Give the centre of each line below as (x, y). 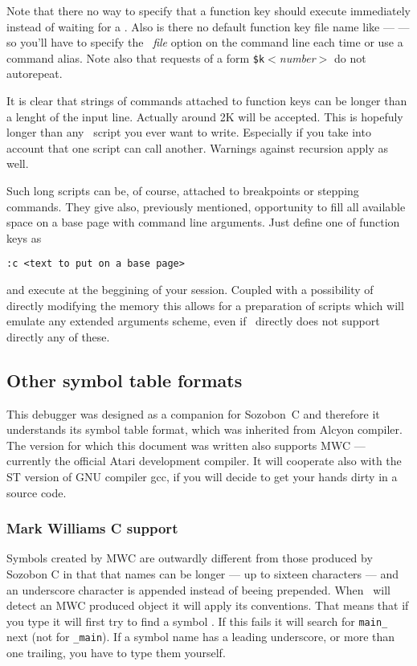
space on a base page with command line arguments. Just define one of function (203, 222)
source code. (37, 492)
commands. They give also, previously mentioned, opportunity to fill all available (206, 206)
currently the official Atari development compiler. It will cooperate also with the (204, 461)
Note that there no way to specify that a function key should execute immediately (209, 10)
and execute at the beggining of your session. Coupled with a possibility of (190, 290)
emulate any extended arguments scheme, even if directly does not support (193, 321)
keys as (24, 237)
